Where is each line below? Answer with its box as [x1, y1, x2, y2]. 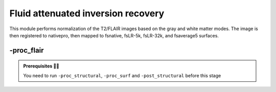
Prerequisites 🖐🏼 [23, 63, 60, 69]
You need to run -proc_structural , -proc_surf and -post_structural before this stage [23, 72, 221, 79]
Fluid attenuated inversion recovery [9, 8, 165, 19]
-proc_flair [9, 46, 44, 55]
